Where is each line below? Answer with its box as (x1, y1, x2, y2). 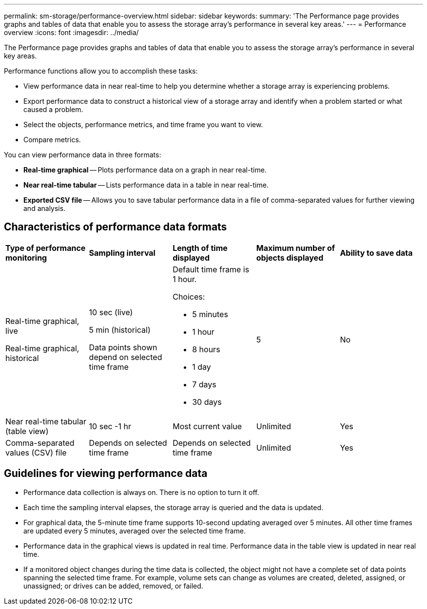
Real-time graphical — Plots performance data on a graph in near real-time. (23, 166, 267, 174)
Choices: (173, 291, 205, 302)
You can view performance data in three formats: (4, 151, 161, 159)
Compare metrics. (23, 135, 81, 144)
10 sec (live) (89, 307, 133, 317)
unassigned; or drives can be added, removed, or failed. (23, 581, 203, 590)
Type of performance (5, 243, 86, 253)
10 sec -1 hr (89, 421, 131, 431)
